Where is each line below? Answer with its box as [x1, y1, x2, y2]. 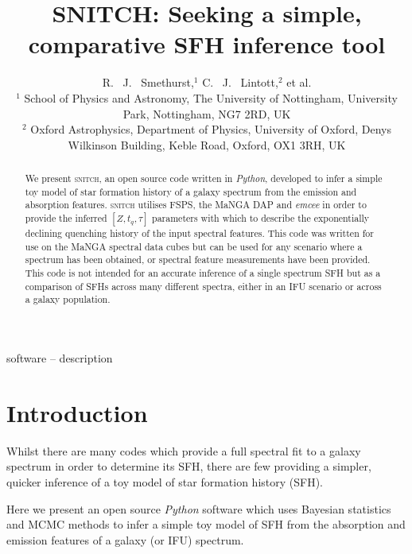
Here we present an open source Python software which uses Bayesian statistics [6, 500, 391, 517]
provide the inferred [25, 211, 107, 225]
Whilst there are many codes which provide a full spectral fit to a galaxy [6, 442, 361, 459]
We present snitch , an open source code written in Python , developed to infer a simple [25, 172, 383, 185]
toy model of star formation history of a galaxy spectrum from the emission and [25, 184, 357, 198]
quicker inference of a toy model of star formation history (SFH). [6, 473, 324, 490]
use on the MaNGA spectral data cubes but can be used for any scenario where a [25, 239, 363, 253]
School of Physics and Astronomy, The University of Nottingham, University [24, 89, 398, 106]
